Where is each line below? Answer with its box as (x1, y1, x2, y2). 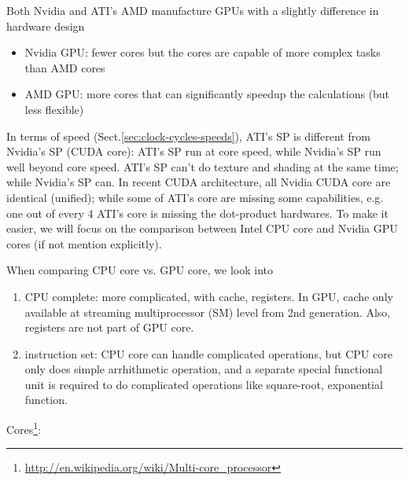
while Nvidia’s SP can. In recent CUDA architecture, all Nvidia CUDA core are (6, 174, 391, 190)
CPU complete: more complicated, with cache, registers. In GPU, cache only (24, 288, 393, 304)
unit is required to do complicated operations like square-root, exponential (24, 376, 383, 392)
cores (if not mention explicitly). (6, 235, 162, 252)
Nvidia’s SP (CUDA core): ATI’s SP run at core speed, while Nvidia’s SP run (6, 143, 381, 160)
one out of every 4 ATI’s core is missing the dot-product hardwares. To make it (6, 204, 389, 221)
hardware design (6, 17, 85, 34)
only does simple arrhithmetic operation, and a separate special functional (24, 361, 383, 377)
